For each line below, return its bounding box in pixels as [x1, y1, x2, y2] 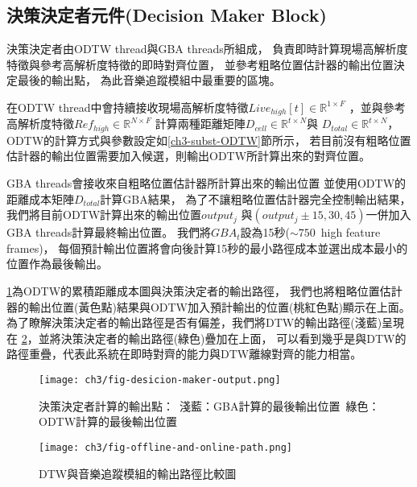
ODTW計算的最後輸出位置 [39, 413, 178, 430]
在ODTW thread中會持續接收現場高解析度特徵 [6, 98, 249, 115]
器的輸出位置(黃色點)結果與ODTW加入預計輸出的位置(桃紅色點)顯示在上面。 [6, 298, 411, 315]
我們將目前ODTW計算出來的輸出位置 [6, 206, 202, 223]
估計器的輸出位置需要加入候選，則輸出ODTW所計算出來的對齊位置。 [6, 147, 371, 164]
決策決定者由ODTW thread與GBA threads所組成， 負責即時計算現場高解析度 [6, 40, 408, 57]
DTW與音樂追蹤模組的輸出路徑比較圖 [39, 464, 237, 481]
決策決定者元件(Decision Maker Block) [6, 2, 327, 27]
